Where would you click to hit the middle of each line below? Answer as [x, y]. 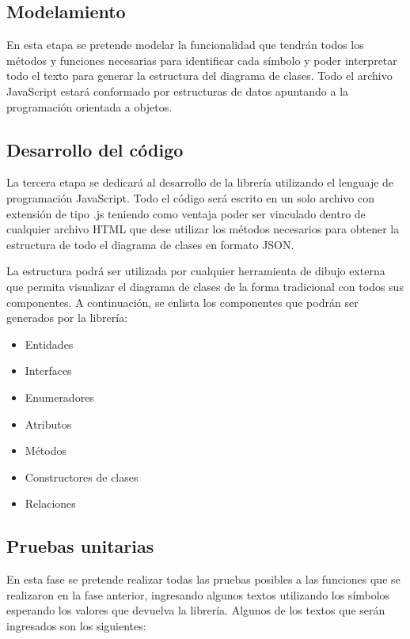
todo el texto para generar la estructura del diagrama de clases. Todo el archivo [199, 76]
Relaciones [50, 503]
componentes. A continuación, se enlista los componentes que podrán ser [182, 302]
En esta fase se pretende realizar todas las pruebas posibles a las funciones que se [203, 579]
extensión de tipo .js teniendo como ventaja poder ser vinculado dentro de [186, 213]
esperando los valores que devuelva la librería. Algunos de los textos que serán [196, 610]
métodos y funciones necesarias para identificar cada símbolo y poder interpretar [202, 60]
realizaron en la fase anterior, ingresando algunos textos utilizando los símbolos [198, 594]
